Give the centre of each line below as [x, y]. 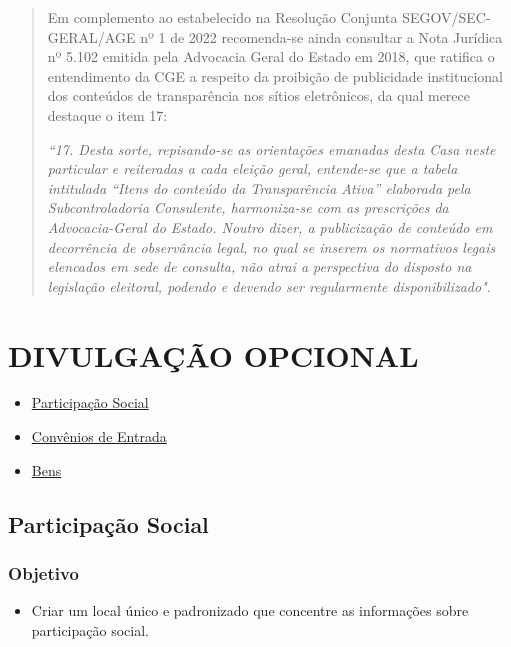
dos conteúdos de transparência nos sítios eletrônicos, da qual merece [259, 95]
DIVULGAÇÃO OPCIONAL [213, 354]
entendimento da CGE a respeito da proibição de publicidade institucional [275, 75]
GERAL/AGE [91, 36]
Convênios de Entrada [99, 436]
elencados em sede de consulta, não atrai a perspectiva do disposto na [259, 266]
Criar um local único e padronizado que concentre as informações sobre [250, 610]
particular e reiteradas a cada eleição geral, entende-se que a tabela [252, 168]
